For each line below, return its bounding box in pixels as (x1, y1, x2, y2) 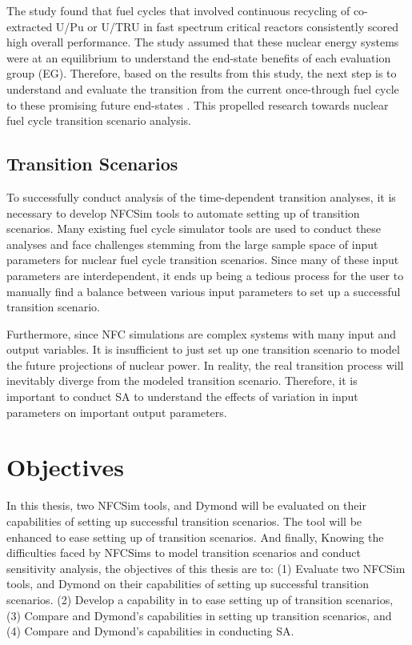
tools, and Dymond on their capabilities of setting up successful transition (6, 575, 370, 592)
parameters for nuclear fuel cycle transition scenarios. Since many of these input (6, 251, 399, 268)
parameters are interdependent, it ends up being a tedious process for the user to (6, 266, 404, 283)
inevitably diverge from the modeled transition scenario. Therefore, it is (6, 372, 358, 389)
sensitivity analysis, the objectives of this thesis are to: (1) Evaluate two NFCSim (6, 559, 406, 576)
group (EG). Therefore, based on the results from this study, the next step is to (6, 65, 397, 82)
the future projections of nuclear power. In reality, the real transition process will (6, 356, 404, 373)
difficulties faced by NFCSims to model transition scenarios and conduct (6, 544, 361, 561)
